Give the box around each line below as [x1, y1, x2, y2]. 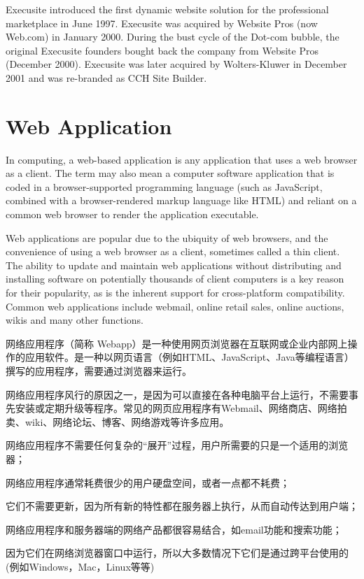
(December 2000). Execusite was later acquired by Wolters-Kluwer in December [6, 57, 347, 71]
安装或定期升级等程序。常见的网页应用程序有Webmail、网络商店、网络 [15, 401, 337, 415]
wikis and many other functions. [6, 313, 143, 327]
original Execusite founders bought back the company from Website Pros [6, 43, 318, 57]
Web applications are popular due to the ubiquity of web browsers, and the [6, 230, 328, 245]
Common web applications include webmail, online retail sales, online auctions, [6, 299, 344, 313]
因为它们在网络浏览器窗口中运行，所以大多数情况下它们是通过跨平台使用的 [6, 545, 349, 560]
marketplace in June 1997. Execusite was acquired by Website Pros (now [6, 15, 318, 30]
